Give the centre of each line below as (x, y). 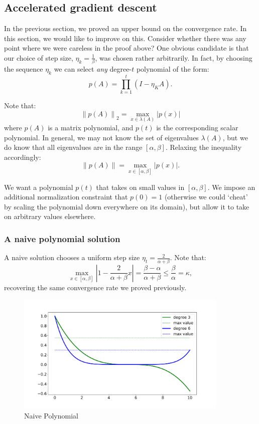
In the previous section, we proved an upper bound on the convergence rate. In (125, 28)
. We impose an (231, 187)
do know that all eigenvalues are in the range (73, 147)
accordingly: (23, 157)
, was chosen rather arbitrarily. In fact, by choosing (174, 57)
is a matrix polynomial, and (91, 128)
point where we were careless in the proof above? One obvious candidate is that (126, 48)
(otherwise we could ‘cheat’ (206, 197)
